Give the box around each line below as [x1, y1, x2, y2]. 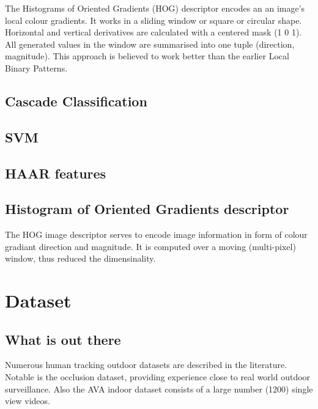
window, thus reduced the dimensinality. [5, 252, 156, 265]
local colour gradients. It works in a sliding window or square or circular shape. [5, 13, 302, 26]
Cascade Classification [5, 91, 147, 110]
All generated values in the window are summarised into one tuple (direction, [5, 37, 295, 50]
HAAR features [5, 163, 106, 182]
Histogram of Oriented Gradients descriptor [5, 199, 289, 218]
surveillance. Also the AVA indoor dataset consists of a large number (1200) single [5, 382, 313, 395]
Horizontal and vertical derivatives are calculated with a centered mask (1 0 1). [5, 26, 302, 39]
